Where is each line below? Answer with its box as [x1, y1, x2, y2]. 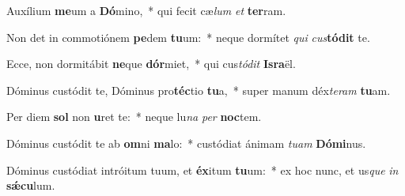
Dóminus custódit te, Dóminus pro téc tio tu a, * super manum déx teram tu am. [6, 81, 391, 98]
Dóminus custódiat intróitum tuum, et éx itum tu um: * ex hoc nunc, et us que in [6, 161, 399, 178]
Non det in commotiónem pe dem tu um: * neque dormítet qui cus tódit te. [6, 28, 370, 45]
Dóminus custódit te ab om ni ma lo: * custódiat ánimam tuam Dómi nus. [6, 134, 366, 151]
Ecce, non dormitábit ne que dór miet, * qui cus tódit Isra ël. [6, 55, 296, 72]
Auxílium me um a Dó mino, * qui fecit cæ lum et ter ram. [6, 2, 286, 18]
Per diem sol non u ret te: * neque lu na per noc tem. [6, 108, 262, 125]
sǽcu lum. [6, 177, 55, 194]
